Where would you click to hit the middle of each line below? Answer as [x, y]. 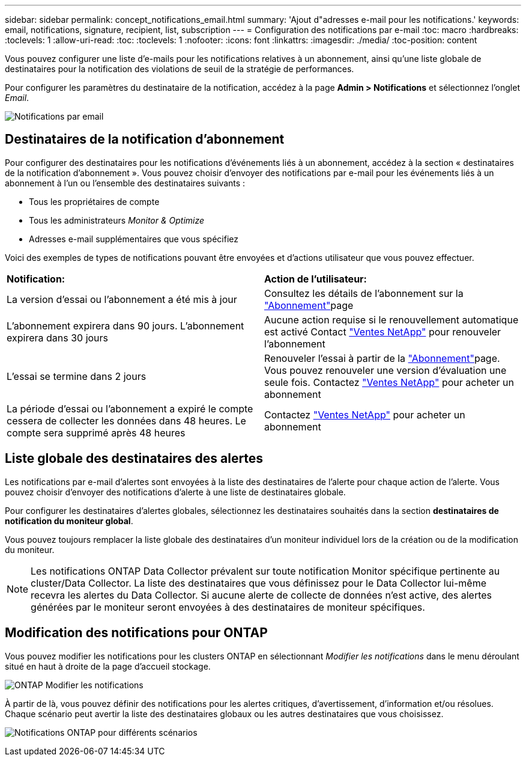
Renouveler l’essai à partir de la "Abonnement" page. [382, 358]
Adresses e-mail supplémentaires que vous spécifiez [134, 239]
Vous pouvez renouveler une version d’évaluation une [385, 370]
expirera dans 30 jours [58, 338]
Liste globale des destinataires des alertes [134, 459]
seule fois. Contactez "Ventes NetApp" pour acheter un [389, 382]
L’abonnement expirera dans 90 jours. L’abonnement [125, 325]
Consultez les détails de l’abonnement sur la [364, 293]
